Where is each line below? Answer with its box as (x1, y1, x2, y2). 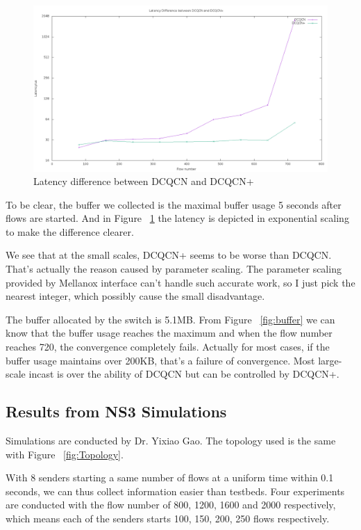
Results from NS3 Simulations (6, 401, 227, 422)
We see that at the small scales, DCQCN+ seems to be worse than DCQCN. (6, 248, 332, 262)
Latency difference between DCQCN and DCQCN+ (33, 174, 254, 188)
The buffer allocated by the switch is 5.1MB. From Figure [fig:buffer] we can (6, 312, 335, 326)
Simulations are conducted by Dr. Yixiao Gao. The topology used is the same (6, 433, 336, 448)
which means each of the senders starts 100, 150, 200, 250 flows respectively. (6, 511, 330, 525)
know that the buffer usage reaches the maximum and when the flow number (6, 326, 333, 340)
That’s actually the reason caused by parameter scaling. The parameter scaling (6, 262, 342, 276)
